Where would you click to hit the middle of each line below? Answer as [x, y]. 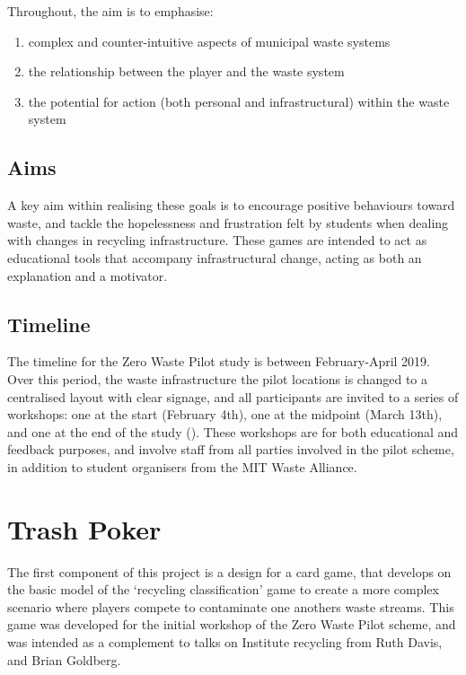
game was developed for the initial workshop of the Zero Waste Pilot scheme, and [232, 624]
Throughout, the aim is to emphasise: [110, 11]
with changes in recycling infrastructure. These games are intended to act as [217, 240]
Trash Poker [84, 528]
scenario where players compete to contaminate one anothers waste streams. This [231, 606]
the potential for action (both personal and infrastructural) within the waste [239, 101]
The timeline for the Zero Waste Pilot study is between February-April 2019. [219, 361]
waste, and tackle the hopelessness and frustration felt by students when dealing [228, 222]
